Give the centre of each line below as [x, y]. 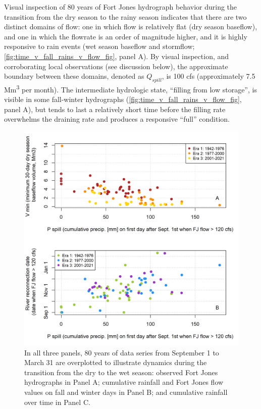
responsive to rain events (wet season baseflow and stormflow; [99, 46]
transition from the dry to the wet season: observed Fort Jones [121, 372]
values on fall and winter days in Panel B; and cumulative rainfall [126, 392]
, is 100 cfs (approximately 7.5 [208, 76]
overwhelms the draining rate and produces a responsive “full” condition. [117, 119]
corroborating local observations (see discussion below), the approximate [116, 66]
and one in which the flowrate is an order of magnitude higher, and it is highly [126, 36]
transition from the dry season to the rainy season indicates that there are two [125, 16]
